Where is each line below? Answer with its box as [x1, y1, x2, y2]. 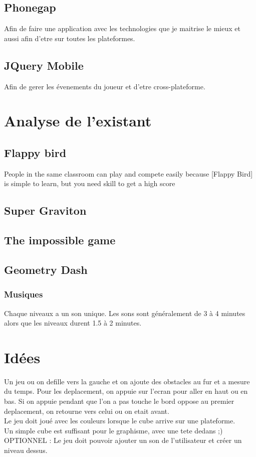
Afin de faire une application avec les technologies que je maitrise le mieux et [4, 23, 240, 34]
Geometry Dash [4, 261, 88, 277]
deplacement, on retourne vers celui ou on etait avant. [4, 405, 169, 416]
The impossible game [4, 232, 116, 248]
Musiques [4, 288, 43, 300]
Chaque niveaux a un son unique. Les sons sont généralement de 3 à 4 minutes [4, 308, 245, 318]
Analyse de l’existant [4, 110, 152, 131]
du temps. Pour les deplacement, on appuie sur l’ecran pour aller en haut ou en [4, 386, 248, 396]
